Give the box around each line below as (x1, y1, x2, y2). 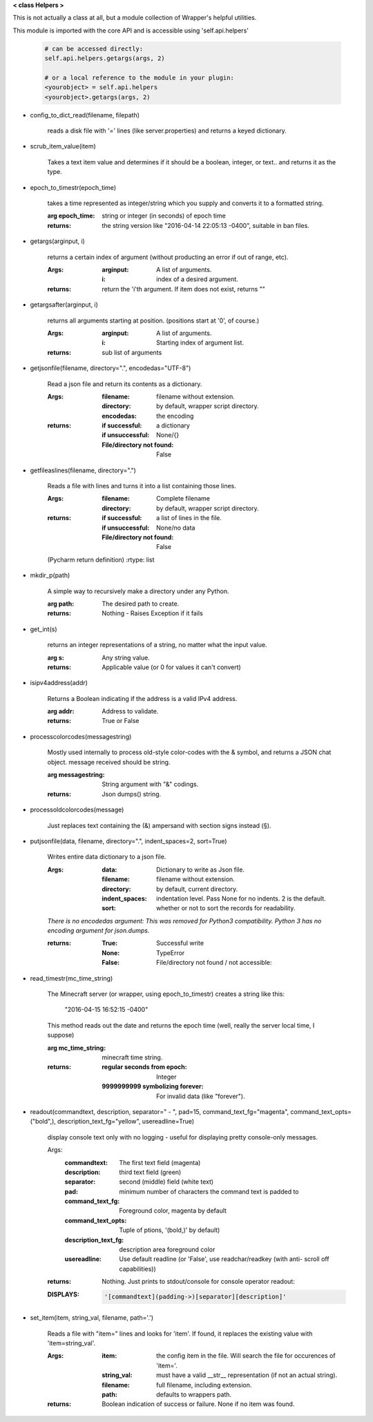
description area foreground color (119, 1245, 216, 1253)
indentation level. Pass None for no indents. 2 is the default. (156, 894, 326, 903)
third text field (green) (119, 1168, 182, 1176)
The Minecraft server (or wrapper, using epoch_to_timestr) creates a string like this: (47, 990, 285, 998)
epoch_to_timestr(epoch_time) (30, 183, 117, 191)
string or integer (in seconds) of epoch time (102, 211, 226, 220)
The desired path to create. (102, 599, 180, 608)
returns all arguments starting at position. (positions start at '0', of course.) (47, 316, 260, 325)
